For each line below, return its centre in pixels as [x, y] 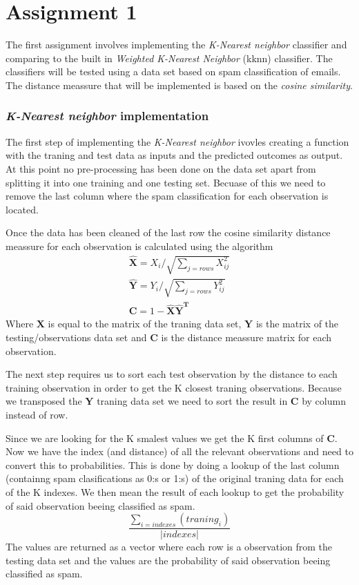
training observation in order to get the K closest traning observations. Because [174, 387]
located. [22, 209]
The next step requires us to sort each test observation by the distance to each [172, 374]
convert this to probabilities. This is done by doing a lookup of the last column [173, 464]
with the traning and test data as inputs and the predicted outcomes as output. [174, 155]
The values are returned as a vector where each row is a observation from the [169, 547]
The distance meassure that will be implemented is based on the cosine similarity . [179, 85]
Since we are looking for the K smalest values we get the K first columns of [165, 438]
